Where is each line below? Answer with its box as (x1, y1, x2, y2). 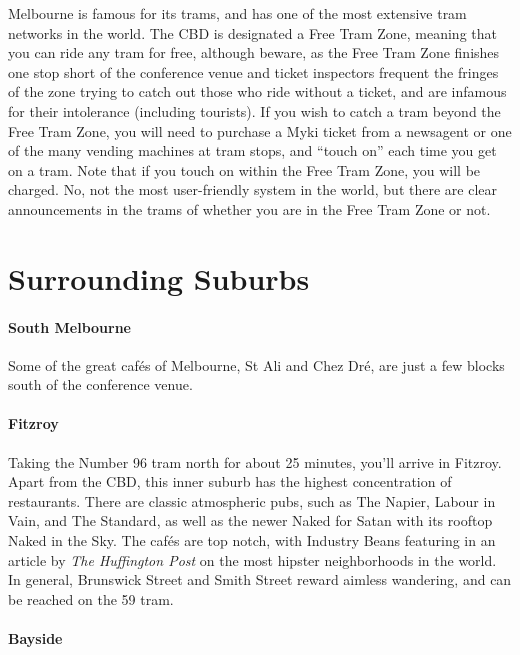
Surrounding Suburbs (8, 257, 310, 298)
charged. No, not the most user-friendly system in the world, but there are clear (8, 179, 498, 200)
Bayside (8, 628, 63, 649)
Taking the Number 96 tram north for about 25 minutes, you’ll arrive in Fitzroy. (8, 451, 502, 472)
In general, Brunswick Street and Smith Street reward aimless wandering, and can (8, 569, 512, 590)
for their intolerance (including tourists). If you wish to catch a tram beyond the (8, 100, 501, 121)
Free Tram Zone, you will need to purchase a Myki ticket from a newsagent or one (8, 120, 512, 141)
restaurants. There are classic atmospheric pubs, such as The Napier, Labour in (8, 490, 496, 511)
